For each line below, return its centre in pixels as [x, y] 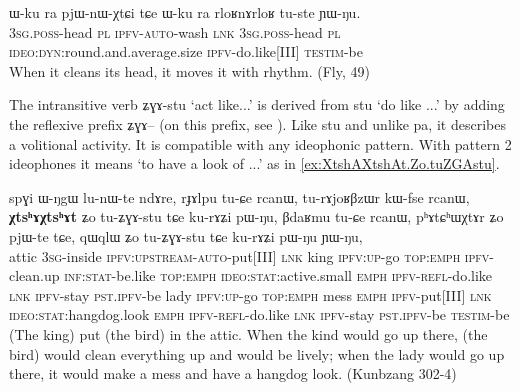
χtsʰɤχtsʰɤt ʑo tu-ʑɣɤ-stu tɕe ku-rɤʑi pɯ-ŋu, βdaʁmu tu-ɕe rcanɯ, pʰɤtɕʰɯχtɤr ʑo [256, 216]
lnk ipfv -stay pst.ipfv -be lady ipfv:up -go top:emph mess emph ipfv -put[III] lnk [250, 294]
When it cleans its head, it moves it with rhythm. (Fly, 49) [189, 70]
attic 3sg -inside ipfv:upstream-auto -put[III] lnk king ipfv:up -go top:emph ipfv [249, 255]
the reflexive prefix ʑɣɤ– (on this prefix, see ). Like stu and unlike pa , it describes [257, 123]
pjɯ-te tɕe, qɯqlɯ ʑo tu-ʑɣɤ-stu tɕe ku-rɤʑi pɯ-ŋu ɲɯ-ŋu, [186, 235]
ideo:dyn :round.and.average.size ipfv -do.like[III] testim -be [186, 51]
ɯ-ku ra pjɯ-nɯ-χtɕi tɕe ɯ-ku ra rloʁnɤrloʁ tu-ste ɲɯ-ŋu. [185, 12]
